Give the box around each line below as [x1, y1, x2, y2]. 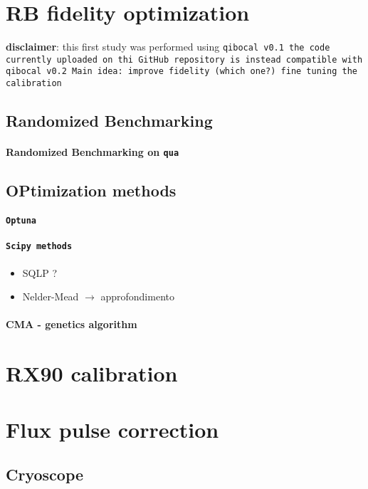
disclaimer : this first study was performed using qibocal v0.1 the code [6, 39, 330, 54]
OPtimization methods [6, 179, 177, 201]
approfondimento [100, 289, 174, 304]
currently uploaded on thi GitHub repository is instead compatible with [6, 54, 363, 65]
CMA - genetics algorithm [6, 317, 137, 332]
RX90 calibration [6, 359, 178, 388]
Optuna [6, 216, 36, 226]
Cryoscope [6, 463, 84, 485]
